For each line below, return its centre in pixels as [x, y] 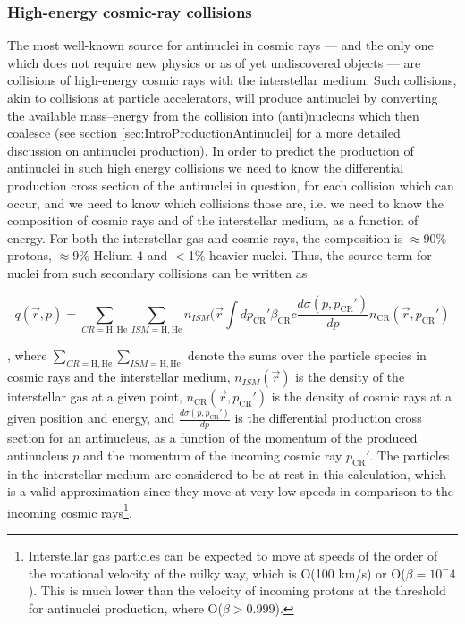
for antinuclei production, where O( [125, 607]
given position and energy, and [91, 418]
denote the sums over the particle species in [307, 355]
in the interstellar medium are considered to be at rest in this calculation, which [227, 473]
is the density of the [350, 377]
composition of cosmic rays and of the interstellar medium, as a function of [213, 220]
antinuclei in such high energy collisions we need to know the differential [206, 168]
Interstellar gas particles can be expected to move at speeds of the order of [233, 556]
